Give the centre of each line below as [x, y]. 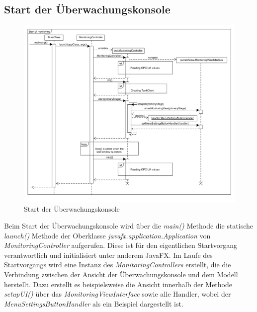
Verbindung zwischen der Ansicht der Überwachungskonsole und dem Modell [121, 274]
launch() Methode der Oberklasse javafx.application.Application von [107, 235]
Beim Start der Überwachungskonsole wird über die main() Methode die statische [129, 226]
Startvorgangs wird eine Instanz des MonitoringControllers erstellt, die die [118, 265]
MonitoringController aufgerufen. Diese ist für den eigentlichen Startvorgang [121, 245]
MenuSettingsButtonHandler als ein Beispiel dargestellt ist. [94, 303]
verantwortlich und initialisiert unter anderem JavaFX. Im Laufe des [108, 255]
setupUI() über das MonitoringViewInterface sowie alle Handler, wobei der [118, 294]
